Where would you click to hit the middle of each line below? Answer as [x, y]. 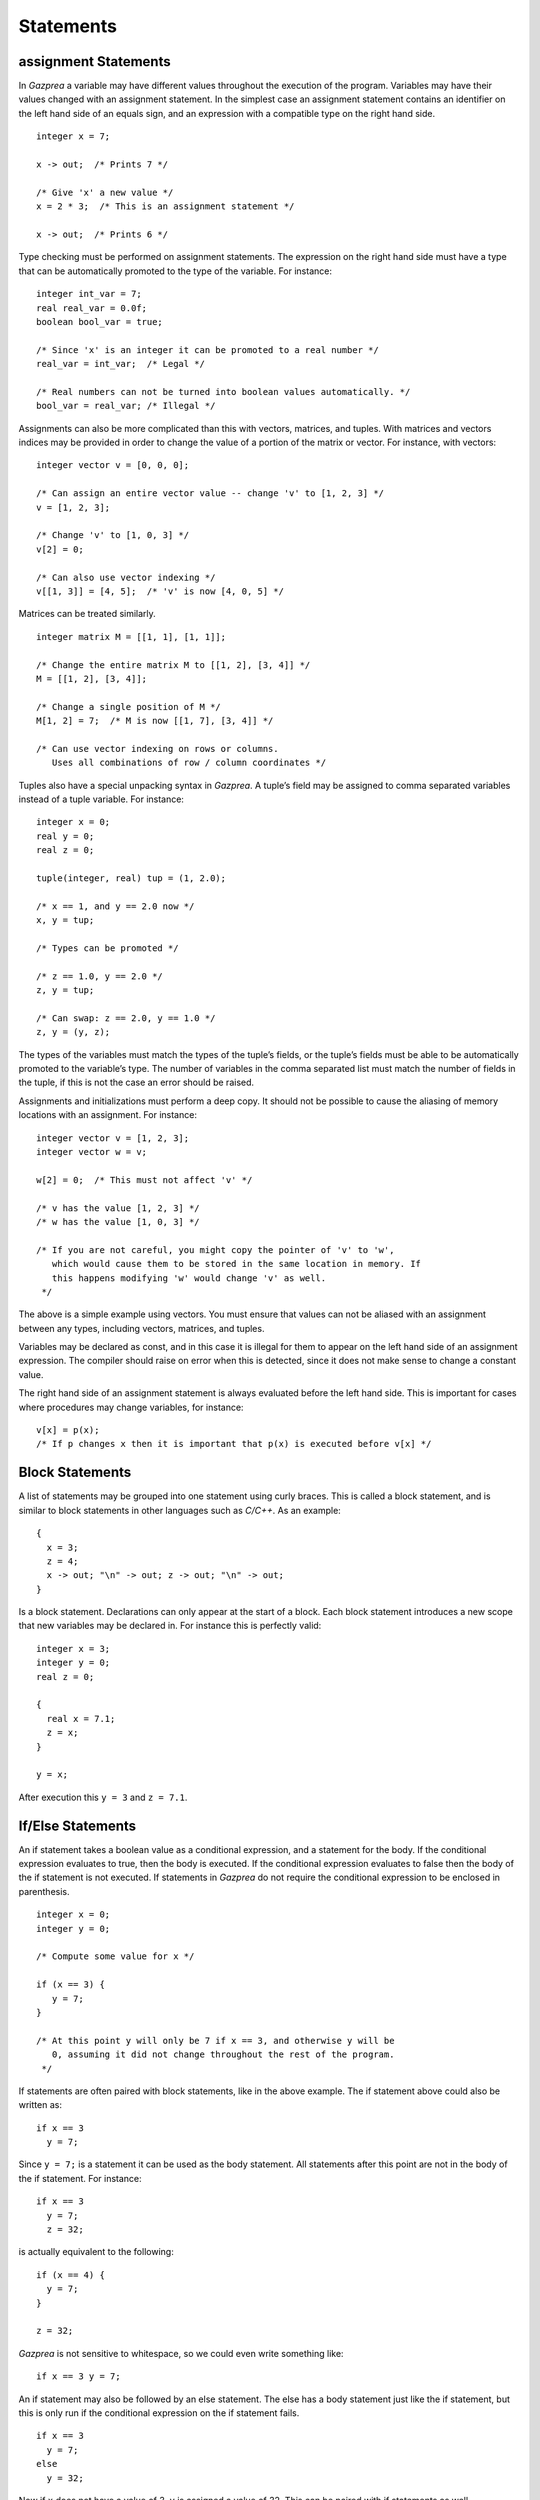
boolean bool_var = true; [100, 321]
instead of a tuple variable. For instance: [101, 799]
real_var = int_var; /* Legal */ [120, 364]
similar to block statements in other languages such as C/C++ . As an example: [180, 1510]
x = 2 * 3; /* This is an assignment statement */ [165, 206]
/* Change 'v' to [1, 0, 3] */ [113, 535]
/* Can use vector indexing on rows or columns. [157, 748]
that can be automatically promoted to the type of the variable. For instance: [175, 271]
